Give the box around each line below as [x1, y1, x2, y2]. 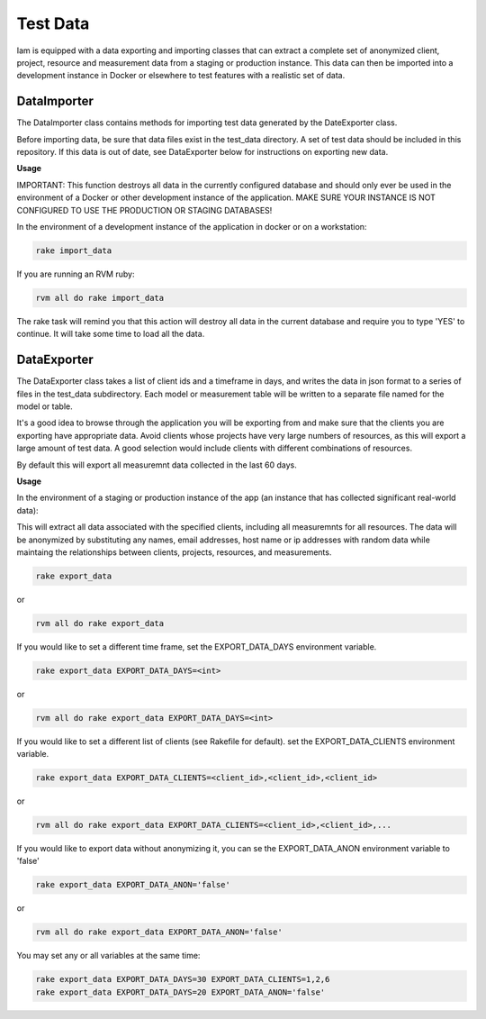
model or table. [16, 401, 73, 412]
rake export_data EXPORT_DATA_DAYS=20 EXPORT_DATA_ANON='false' [35, 987, 326, 997]
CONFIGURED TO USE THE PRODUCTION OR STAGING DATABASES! [16, 205, 273, 215]
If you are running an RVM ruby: [16, 268, 135, 279]
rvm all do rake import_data [35, 293, 165, 303]
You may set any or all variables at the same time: [16, 951, 201, 961]
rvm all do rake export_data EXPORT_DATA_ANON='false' [35, 927, 283, 937]
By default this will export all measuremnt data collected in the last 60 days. [16, 459, 297, 470]
